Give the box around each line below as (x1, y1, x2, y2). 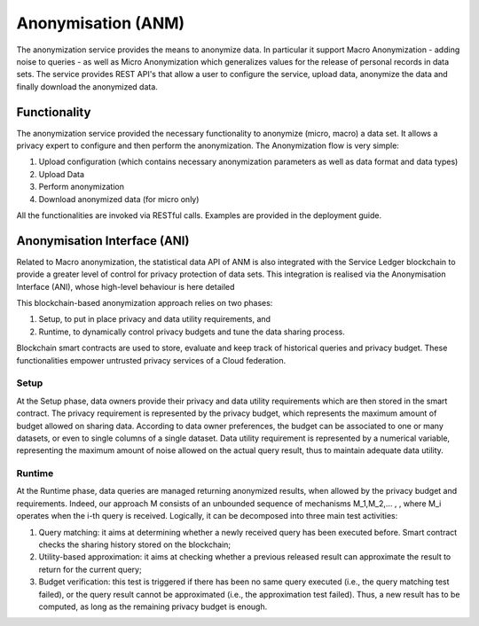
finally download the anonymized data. (16, 81, 159, 92)
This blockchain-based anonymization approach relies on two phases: (16, 298, 273, 309)
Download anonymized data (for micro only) (38, 193, 200, 204)
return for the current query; (38, 564, 142, 575)
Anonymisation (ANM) (16, 13, 185, 33)
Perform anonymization (38, 182, 124, 192)
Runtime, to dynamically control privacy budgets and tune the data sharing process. (38, 326, 345, 337)
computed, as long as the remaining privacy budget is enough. (38, 601, 268, 612)
